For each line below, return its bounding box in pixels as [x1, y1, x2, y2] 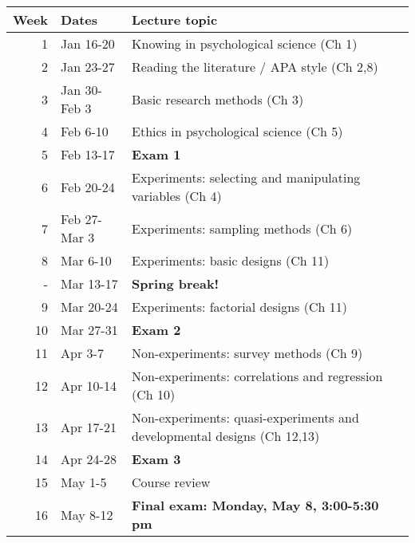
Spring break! [132, 274, 219, 293]
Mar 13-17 [61, 274, 118, 293]
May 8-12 [61, 505, 113, 524]
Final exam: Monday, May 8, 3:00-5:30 [132, 496, 379, 514]
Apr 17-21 [61, 417, 117, 436]
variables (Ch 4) [132, 187, 222, 205]
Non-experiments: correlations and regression [132, 367, 383, 385]
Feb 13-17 [61, 145, 115, 163]
